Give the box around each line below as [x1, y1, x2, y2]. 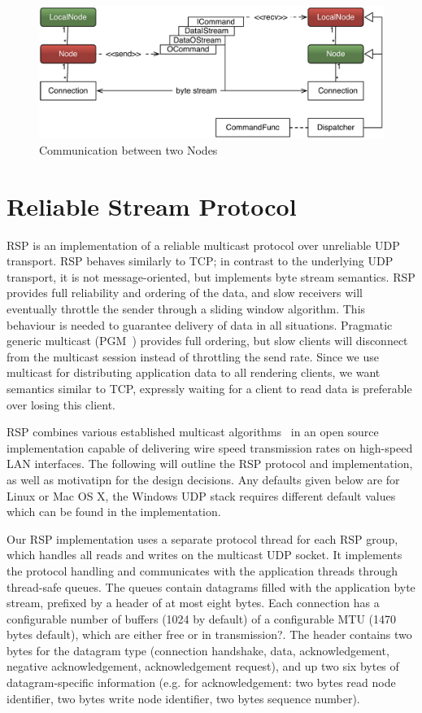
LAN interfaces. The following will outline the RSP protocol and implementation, [7, 455, 413, 472]
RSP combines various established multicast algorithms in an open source [7, 423, 379, 440]
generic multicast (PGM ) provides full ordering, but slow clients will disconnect [7, 332, 408, 349]
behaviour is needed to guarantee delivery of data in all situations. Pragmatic [7, 316, 393, 333]
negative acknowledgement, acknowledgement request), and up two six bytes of [7, 658, 399, 675]
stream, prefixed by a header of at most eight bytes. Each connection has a [7, 594, 380, 611]
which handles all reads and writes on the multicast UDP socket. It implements [7, 546, 402, 563]
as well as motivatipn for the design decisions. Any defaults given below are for [7, 470, 400, 488]
